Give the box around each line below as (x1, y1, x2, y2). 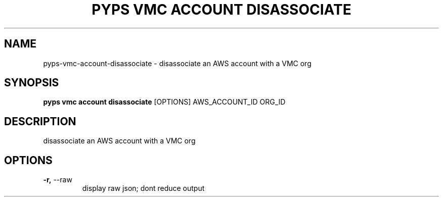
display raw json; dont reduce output (82, 184, 205, 193)
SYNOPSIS (4, 76, 59, 89)
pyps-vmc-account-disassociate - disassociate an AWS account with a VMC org (43, 59, 312, 68)
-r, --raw (43, 175, 72, 184)
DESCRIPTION (4, 115, 76, 128)
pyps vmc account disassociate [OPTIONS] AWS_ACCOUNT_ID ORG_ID (43, 97, 286, 107)
